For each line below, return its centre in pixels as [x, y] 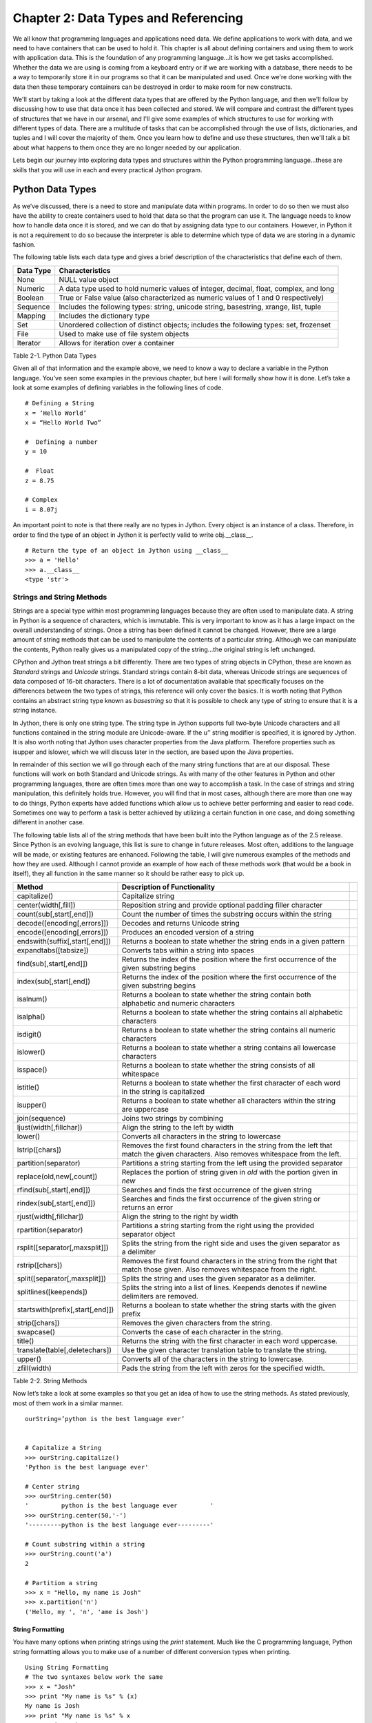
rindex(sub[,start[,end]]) [56, 1203]
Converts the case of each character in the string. [202, 1332]
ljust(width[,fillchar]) [50, 1127]
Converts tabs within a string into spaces [188, 950]
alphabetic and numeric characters [178, 1003]
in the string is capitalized [163, 1091]
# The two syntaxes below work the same [94, 1677]
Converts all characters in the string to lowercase [201, 1136]
